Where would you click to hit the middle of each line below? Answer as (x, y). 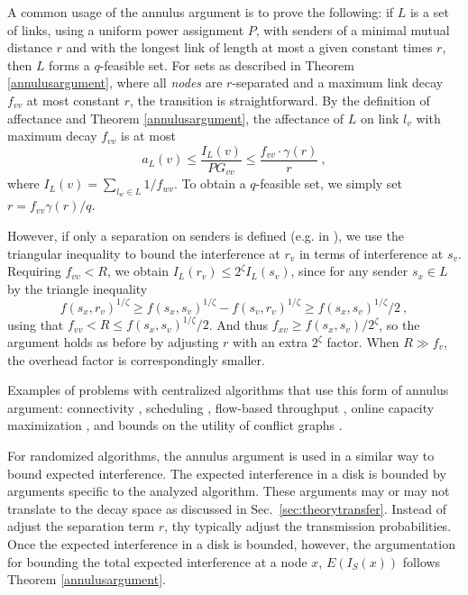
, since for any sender (349, 271)
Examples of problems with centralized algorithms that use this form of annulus (228, 390)
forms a (69, 64)
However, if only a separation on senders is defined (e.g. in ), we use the (206, 236)
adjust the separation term (81, 526)
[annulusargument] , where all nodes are (115, 82)
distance (30, 47)
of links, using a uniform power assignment (126, 29)
